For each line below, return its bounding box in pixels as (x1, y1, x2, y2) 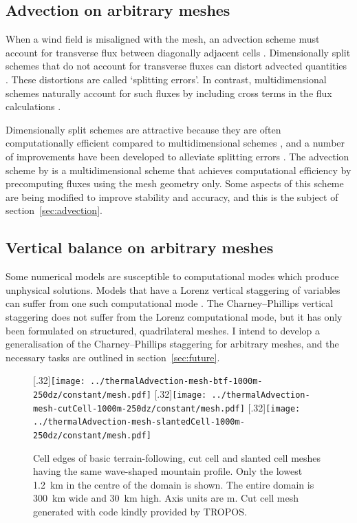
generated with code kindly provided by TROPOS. (33, 504, 247, 518)
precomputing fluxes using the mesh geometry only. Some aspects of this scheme (6, 176, 344, 191)
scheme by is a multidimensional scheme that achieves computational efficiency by (6, 162, 351, 177)
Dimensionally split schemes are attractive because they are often (6, 122, 281, 136)
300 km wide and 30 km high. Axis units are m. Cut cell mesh (33, 491, 299, 505)
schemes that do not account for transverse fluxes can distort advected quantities (6, 58, 347, 73)
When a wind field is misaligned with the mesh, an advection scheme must (6, 32, 320, 46)
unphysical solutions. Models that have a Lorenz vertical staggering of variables (6, 282, 340, 297)
